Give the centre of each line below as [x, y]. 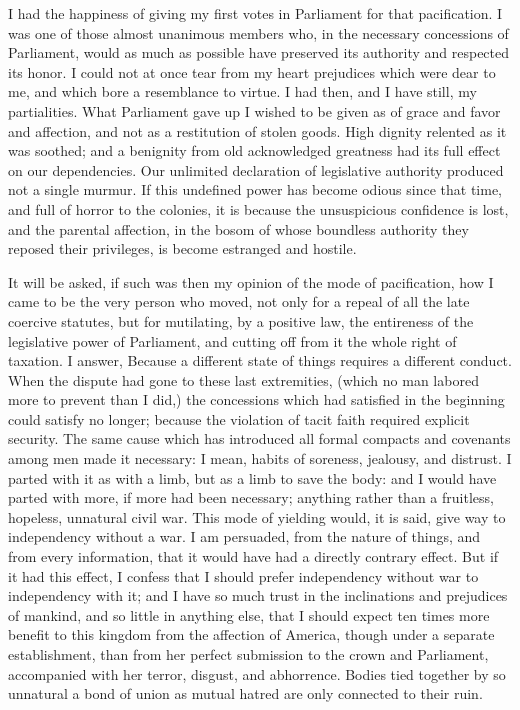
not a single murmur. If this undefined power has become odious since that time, [255, 189]
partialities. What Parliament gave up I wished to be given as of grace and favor [254, 110]
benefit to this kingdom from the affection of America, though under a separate [251, 634]
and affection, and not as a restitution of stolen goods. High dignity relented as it [257, 130]
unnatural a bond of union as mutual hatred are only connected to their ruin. [245, 693]
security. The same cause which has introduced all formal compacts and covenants [259, 438]
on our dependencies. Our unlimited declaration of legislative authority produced [256, 169]
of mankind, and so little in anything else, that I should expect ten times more [249, 614]
